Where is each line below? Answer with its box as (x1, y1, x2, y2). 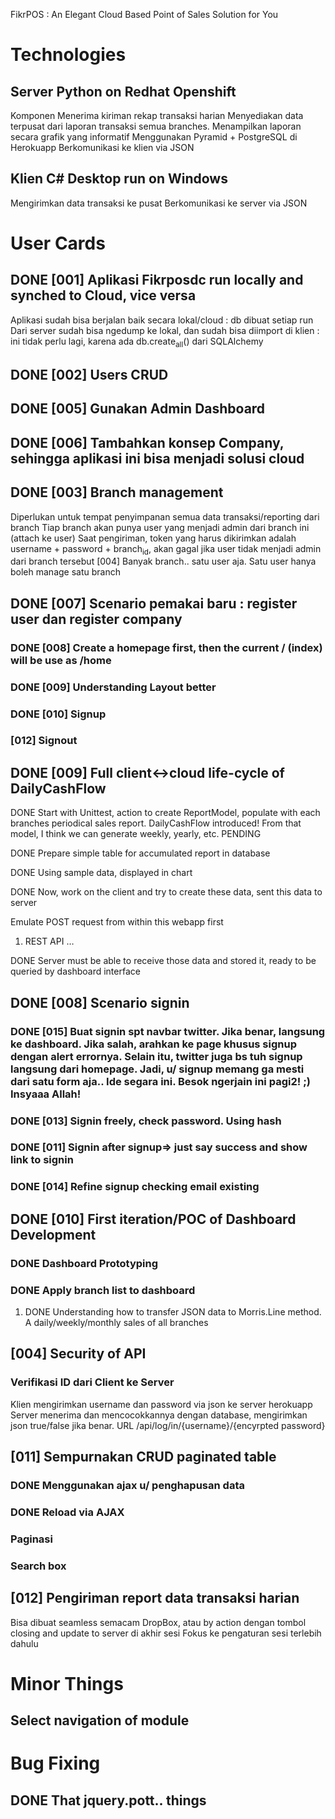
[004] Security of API (10, 1345, 147, 1363)
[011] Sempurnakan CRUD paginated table (10, 1449, 277, 1466)
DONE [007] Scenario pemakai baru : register (10, 595, 298, 612)
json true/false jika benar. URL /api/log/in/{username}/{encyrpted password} (10, 1419, 326, 1431)
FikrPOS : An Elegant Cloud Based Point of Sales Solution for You (10, 9, 279, 20)
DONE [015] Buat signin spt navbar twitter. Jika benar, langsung (10, 1024, 326, 1038)
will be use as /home (10, 653, 112, 667)
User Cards (10, 232, 106, 254)
